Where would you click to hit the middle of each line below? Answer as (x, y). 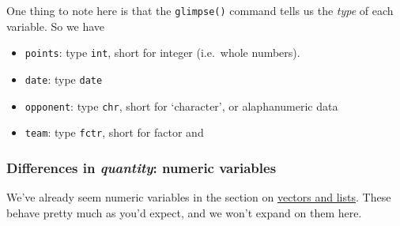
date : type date (64, 79)
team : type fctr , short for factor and (114, 132)
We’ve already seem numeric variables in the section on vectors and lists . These (199, 197)
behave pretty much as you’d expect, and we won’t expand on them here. (184, 212)
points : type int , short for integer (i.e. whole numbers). (162, 53)
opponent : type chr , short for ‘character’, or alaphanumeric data (181, 105)
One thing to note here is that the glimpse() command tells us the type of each (200, 10)
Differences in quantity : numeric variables (142, 167)
